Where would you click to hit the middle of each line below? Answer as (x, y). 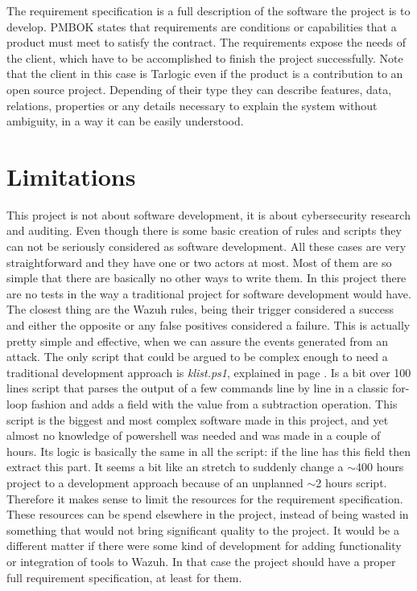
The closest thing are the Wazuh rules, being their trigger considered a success (200, 309)
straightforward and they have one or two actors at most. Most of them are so (199, 262)
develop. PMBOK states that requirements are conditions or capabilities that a (202, 26)
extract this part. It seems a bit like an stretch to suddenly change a (175, 467)
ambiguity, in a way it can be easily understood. (125, 121)
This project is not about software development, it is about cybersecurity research (208, 214)
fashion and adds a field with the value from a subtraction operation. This (214, 404)
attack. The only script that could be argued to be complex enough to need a (197, 357)
